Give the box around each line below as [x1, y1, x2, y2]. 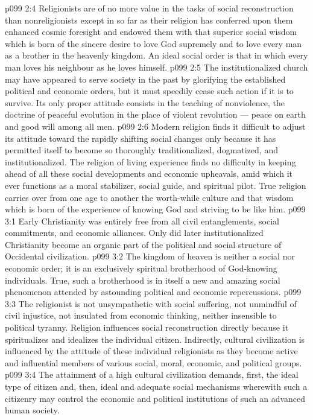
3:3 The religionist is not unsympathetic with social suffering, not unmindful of [5, 297, 297, 310]
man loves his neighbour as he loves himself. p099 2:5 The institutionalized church [5, 60, 308, 73]
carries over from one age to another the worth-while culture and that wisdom [5, 191, 294, 203]
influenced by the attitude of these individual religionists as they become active [5, 345, 298, 357]
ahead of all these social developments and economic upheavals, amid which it [5, 167, 293, 180]
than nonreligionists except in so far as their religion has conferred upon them [5, 13, 293, 26]
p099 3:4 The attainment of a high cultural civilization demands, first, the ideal [5, 368, 299, 381]
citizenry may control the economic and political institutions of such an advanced [5, 392, 306, 404]
